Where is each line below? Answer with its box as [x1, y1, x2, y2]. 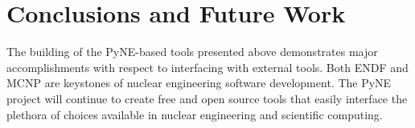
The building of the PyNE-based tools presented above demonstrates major [6, 43, 378, 60]
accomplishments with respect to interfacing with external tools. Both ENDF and [6, 58, 409, 75]
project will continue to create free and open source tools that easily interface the [6, 90, 408, 106]
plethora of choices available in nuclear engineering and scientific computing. [6, 106, 383, 122]
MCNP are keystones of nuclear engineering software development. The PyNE [6, 74, 392, 91]
